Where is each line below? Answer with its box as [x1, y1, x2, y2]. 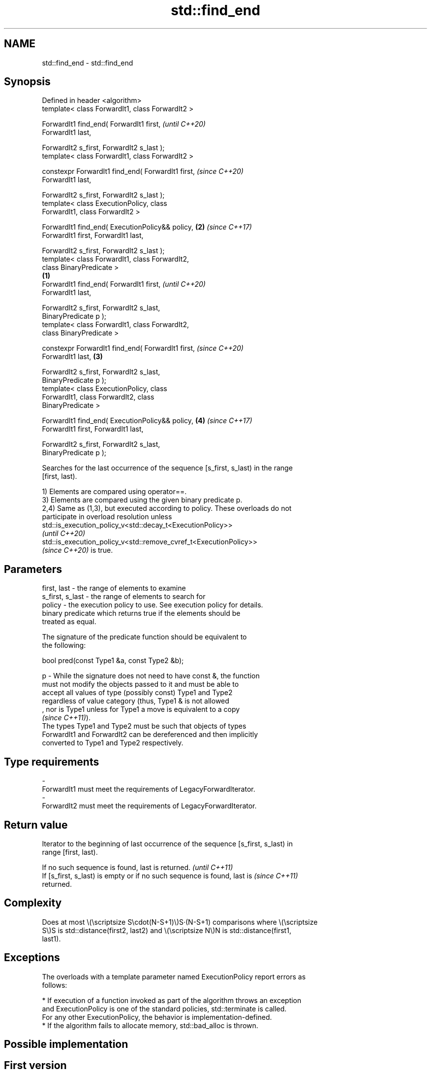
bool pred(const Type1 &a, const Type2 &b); [42, 656, 184, 665]
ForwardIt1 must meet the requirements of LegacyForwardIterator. [42, 785, 255, 794]
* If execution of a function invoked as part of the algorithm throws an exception [42, 996, 302, 1005]
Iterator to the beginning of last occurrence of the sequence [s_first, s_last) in [42, 839, 293, 848]
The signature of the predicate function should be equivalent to [42, 633, 247, 641]
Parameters [4, 563, 62, 575]
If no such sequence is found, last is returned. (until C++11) [42, 863, 233, 872]
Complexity [4, 897, 62, 909]
